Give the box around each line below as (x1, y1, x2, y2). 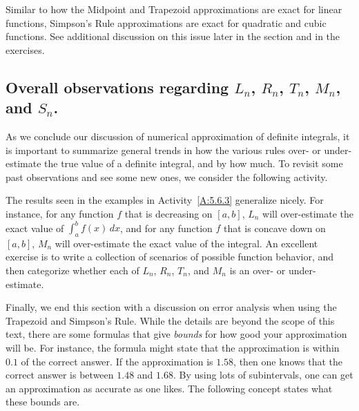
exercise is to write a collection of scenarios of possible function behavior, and (6, 249, 334, 264)
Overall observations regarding (6, 76, 229, 97)
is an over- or (229, 263, 286, 278)
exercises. (6, 42, 45, 57)
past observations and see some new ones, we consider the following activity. (6, 169, 328, 184)
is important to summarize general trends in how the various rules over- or (6, 142, 321, 157)
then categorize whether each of (6, 263, 139, 278)
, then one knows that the (233, 354, 343, 368)
